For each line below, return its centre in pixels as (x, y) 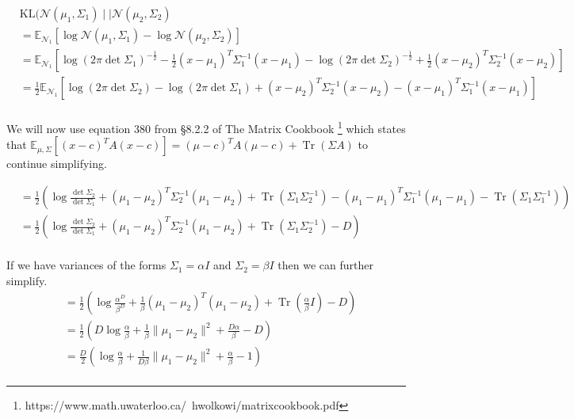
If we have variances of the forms (86, 265)
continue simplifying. (57, 164)
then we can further (325, 265)
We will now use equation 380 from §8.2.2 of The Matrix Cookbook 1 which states (206, 127)
